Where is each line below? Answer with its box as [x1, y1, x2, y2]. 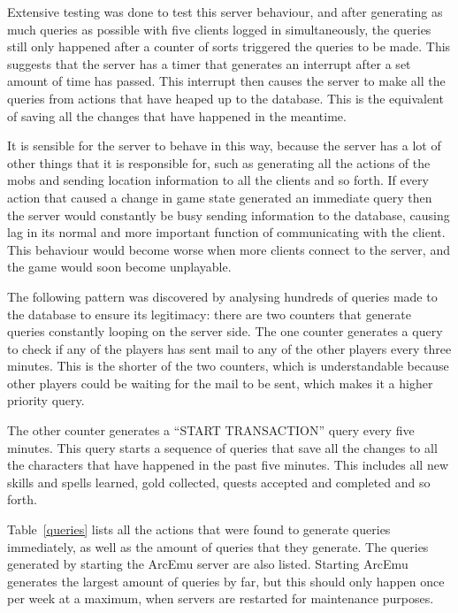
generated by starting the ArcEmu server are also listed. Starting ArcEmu [7, 555, 408, 573]
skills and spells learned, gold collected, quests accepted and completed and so [7, 472, 431, 491]
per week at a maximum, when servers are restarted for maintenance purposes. [7, 589, 434, 608]
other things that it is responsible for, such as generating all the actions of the [7, 153, 431, 172]
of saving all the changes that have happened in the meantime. [7, 106, 347, 125]
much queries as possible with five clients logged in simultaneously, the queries [7, 19, 431, 38]
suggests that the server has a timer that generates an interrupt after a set [7, 54, 411, 73]
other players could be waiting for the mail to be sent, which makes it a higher [7, 373, 433, 392]
